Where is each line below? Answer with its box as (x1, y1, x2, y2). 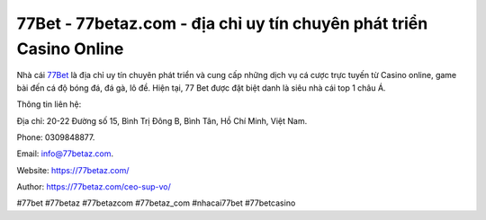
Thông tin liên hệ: (16, 99, 82, 110)
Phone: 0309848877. (16, 131, 95, 143)
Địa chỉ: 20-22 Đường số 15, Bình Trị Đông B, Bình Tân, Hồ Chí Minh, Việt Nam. (16, 115, 308, 126)
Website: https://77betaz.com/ (16, 164, 130, 175)
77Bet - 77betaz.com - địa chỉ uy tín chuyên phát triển (16, 13, 428, 33)
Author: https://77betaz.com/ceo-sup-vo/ (16, 181, 171, 192)
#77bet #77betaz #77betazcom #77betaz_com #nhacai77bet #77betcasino (16, 198, 296, 208)
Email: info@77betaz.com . (16, 148, 114, 159)
